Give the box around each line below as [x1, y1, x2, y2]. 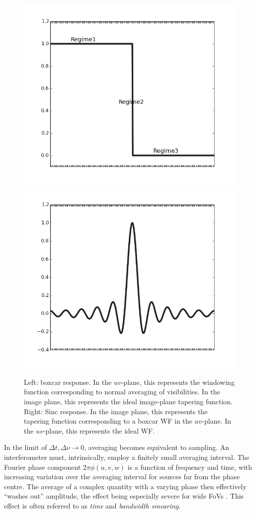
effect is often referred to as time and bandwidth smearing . [4, 500, 181, 511]
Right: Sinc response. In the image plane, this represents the [24, 406, 208, 416]
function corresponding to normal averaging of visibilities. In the [24, 386, 220, 397]
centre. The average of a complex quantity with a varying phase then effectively [4, 481, 247, 491]
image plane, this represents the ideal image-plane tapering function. [24, 396, 233, 406]
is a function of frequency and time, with [127, 461, 253, 472]
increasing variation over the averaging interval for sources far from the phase [4, 471, 240, 482]
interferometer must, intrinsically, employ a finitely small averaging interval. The [4, 451, 250, 462]
